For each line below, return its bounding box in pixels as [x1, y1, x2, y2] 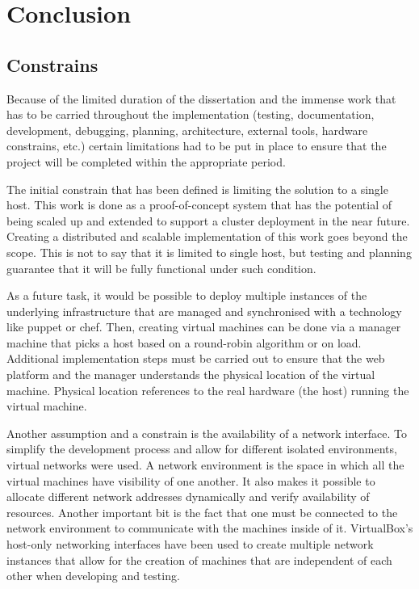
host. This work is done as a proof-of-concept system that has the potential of [6, 196, 392, 213]
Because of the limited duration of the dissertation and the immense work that [6, 90, 396, 107]
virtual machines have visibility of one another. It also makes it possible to [6, 472, 375, 489]
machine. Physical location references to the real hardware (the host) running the [6, 381, 409, 398]
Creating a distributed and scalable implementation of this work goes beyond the [6, 228, 408, 245]
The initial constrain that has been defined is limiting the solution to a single [6, 180, 388, 197]
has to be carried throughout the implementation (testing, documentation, [6, 106, 375, 123]
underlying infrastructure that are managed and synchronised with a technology [6, 302, 402, 319]
